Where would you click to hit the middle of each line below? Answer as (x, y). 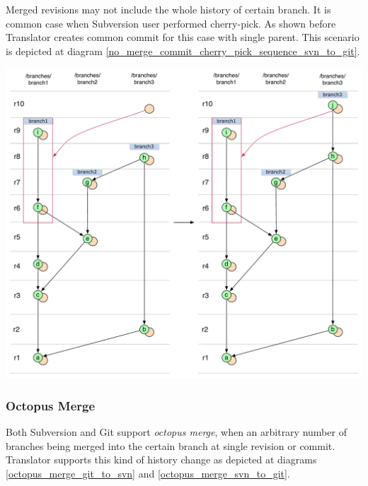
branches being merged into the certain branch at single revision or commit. (171, 445)
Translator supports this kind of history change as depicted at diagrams (161, 460)
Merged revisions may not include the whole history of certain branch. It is (168, 9)
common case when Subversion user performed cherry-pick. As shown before (171, 23)
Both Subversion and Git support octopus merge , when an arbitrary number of (176, 432)
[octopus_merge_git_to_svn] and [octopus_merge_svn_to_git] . (148, 473)
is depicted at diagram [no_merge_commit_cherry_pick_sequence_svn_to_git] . (183, 51)
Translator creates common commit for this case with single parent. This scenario (183, 37)
